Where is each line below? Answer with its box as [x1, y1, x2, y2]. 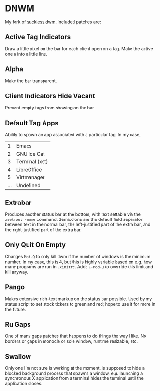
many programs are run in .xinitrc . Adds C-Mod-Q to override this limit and [5, 264, 153, 269]
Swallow [5, 352, 31, 360]
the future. [5, 306, 26, 312]
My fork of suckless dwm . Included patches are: [5, 19, 102, 25]
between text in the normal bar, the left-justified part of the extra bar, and [5, 221, 151, 227]
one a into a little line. [5, 51, 47, 57]
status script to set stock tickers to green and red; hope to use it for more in [5, 301, 156, 307]
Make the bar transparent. [5, 78, 57, 84]
